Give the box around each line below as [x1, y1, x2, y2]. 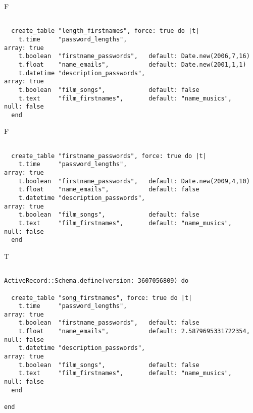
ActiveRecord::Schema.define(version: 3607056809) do [4, 277, 189, 285]
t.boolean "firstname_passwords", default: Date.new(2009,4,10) [18, 177, 250, 185]
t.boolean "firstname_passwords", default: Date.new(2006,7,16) [18, 53, 250, 60]
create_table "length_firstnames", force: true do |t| [11, 27, 199, 35]
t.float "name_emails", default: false [18, 186, 199, 193]
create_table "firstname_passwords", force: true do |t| [11, 152, 207, 160]
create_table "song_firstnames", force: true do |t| [11, 294, 192, 301]
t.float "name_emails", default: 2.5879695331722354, [18, 328, 250, 335]
